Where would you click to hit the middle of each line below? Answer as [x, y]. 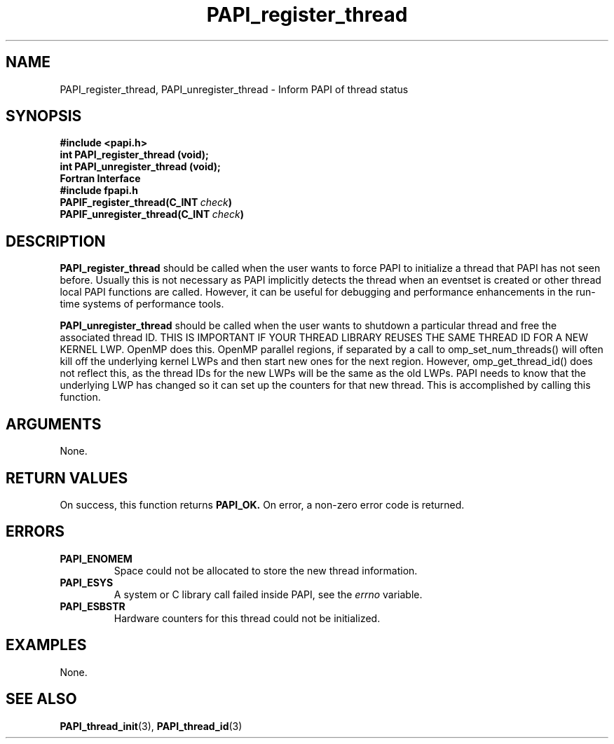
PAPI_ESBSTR [93, 606]
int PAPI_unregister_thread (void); [140, 167]
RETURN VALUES [67, 478]
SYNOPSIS [44, 116]
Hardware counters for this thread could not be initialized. [247, 618]
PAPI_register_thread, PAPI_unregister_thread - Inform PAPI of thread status [234, 89]
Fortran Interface [100, 179]
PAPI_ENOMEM [96, 558]
